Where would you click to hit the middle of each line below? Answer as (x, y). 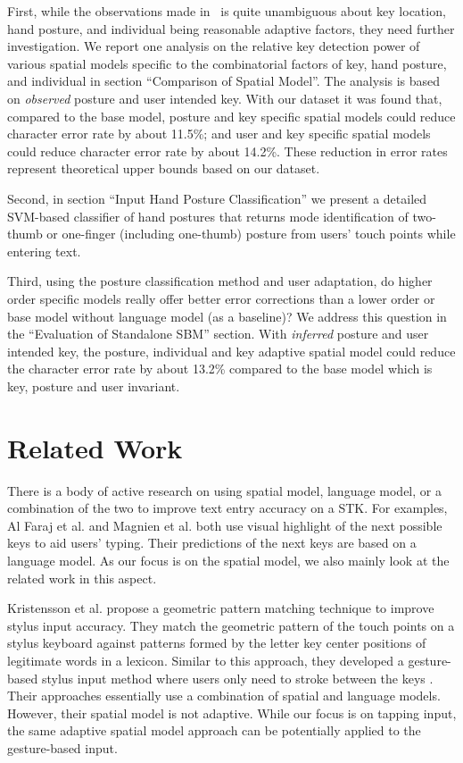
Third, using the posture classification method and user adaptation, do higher (220, 281)
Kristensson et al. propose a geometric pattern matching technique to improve (221, 608)
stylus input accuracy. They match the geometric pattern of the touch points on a (231, 625)
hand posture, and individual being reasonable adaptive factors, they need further (231, 28)
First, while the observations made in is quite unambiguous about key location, (227, 11)
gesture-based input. (62, 747)
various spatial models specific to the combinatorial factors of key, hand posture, (227, 63)
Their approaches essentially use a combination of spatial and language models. (224, 696)
